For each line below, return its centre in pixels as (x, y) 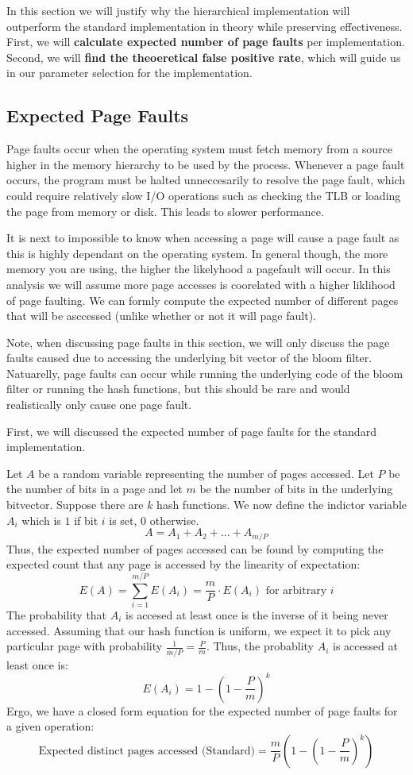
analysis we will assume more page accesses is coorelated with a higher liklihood (201, 284)
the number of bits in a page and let (95, 489)
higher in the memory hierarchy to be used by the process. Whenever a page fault (206, 164)
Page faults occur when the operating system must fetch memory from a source (200, 149)
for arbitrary (296, 590)
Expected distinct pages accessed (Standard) (147, 751)
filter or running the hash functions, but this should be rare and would (178, 389)
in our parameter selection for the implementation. (129, 73)
